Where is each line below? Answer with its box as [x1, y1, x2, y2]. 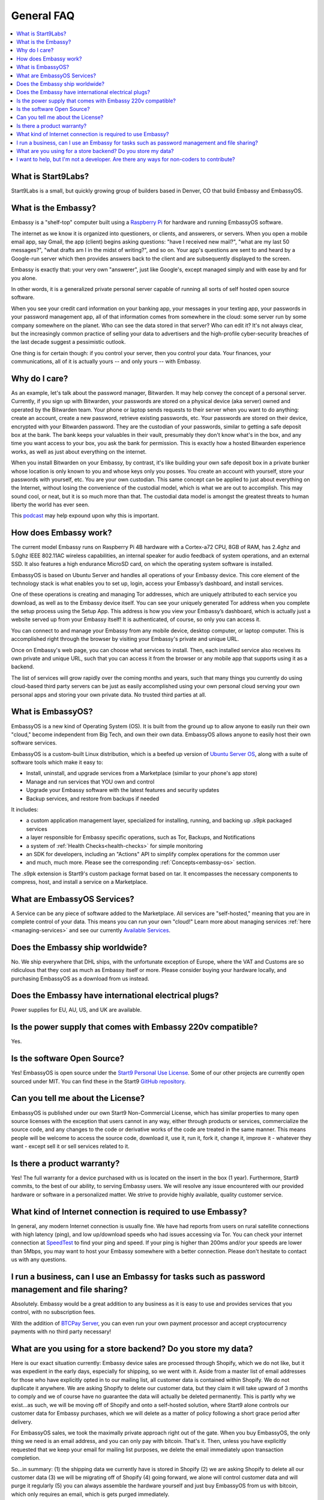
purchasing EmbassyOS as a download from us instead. [11, 975, 149, 982]
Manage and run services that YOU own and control [26, 778, 155, 785]
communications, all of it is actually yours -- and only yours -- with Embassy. [11, 358, 201, 365]
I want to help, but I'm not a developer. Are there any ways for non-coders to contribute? [16, 156, 235, 163]
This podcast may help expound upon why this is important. [11, 512, 159, 519]
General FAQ [11, 9, 75, 22]
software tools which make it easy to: [11, 759, 103, 766]
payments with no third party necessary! [11, 1328, 112, 1335]
